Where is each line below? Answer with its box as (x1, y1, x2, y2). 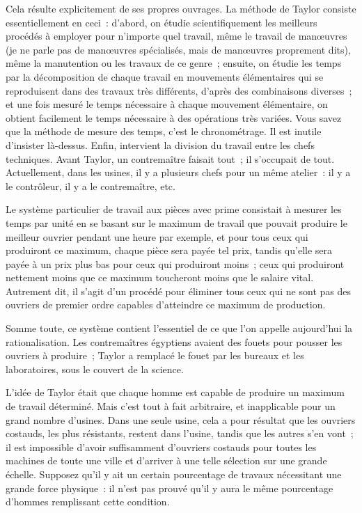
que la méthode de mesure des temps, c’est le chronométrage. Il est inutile (6, 124, 322, 139)
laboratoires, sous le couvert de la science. (6, 361, 184, 376)
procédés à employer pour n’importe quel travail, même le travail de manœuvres (6, 29, 347, 43)
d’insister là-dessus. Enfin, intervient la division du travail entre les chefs (6, 137, 315, 152)
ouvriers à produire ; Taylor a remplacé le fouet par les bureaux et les (6, 348, 304, 363)
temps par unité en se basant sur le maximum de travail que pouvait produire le (6, 215, 347, 230)
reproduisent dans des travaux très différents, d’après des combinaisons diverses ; (6, 83, 352, 97)
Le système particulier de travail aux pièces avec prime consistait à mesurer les (6, 202, 342, 216)
